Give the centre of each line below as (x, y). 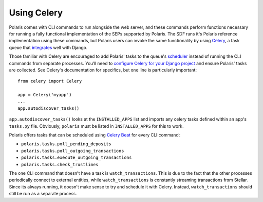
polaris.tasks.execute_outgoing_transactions (76, 158)
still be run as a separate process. (43, 194)
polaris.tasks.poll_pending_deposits (66, 144)
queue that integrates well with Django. (48, 47)
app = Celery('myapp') (45, 95)
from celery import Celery (50, 81)
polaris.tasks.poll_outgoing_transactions (73, 151)
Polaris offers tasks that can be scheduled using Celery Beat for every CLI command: (94, 135)
